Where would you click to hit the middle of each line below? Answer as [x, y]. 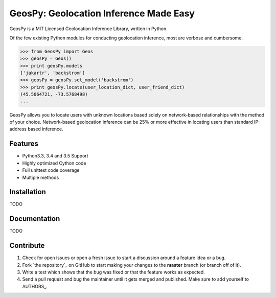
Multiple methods [41, 177]
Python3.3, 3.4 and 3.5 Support [55, 156]
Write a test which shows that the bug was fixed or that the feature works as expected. [114, 272]
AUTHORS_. [35, 286]
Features [24, 144]
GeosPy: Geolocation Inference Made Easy [102, 13]
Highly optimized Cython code [54, 163]
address [18, 129]
